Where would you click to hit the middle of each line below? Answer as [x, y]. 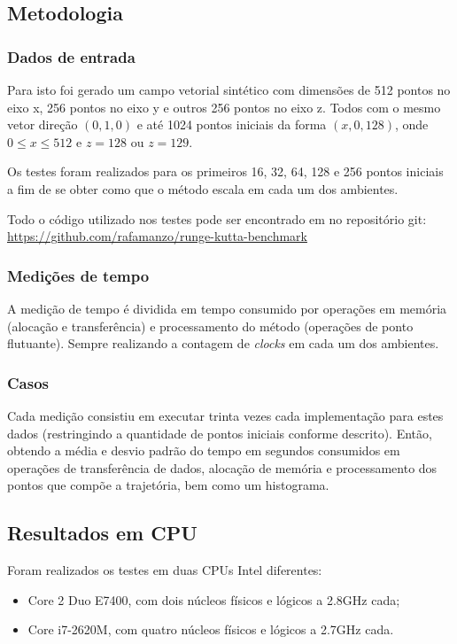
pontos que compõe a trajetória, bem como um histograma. [168, 485]
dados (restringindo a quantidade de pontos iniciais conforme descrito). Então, [220, 433]
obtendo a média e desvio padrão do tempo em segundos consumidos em [204, 450]
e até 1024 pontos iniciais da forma [232, 124]
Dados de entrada [71, 56]
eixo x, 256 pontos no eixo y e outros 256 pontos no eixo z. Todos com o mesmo [224, 107]
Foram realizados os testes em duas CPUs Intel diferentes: [165, 570]
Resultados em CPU [102, 533]
